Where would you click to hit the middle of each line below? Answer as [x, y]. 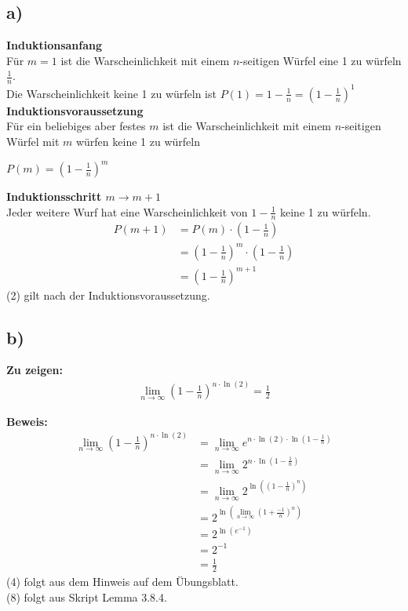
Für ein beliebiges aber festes [76, 126]
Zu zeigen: [35, 370]
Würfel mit [33, 141]
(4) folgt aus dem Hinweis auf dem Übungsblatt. [122, 582]
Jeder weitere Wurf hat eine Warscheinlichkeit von [127, 211]
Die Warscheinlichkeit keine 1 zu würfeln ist [111, 93]
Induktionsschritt [54, 196]
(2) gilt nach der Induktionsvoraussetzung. [108, 295]
